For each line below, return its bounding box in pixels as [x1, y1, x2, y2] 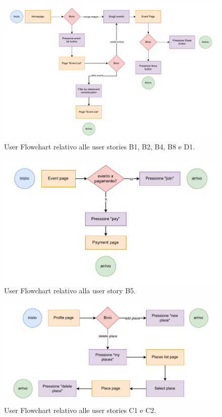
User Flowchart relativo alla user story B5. [4, 285, 136, 295]
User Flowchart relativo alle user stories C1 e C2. [4, 404, 156, 415]
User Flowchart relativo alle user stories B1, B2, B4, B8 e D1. [4, 141, 195, 151]
